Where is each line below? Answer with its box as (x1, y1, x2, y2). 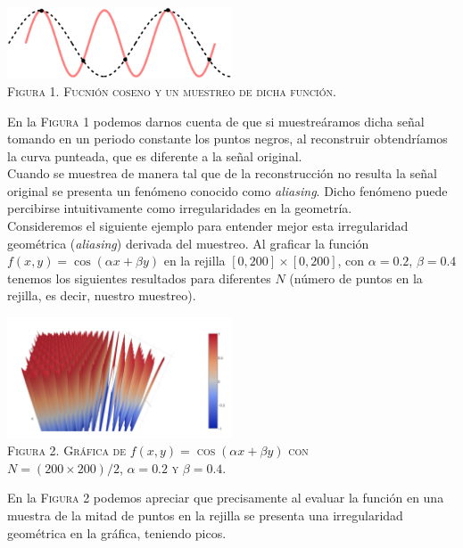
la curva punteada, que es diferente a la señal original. (7, 146, 302, 165)
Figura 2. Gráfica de (7, 441, 126, 460)
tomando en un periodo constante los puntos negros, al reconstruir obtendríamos (7, 129, 448, 148)
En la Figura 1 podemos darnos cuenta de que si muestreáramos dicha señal (7, 111, 425, 130)
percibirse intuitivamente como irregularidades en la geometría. (7, 199, 352, 217)
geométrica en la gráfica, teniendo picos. (7, 523, 227, 542)
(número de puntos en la (289, 268, 423, 287)
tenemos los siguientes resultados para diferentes (7, 268, 271, 287)
